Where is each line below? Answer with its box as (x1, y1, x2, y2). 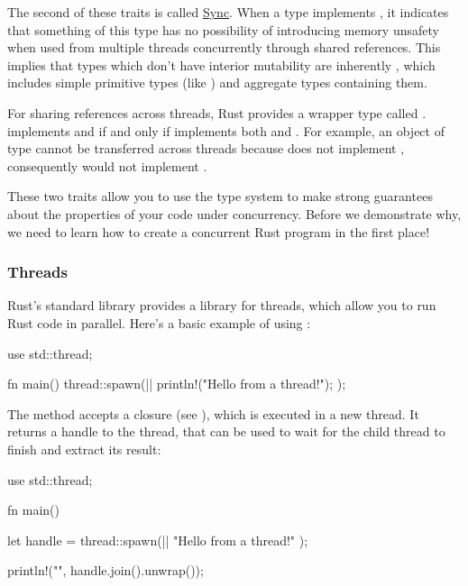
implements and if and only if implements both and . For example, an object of (7, 121, 445, 140)
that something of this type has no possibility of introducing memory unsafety (7, 20, 439, 39)
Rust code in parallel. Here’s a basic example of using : (7, 313, 311, 332)
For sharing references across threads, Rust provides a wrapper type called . (7, 103, 427, 122)
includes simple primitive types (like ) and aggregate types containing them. (7, 73, 427, 92)
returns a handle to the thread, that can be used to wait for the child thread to (7, 422, 445, 441)
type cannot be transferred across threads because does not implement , (7, 139, 405, 158)
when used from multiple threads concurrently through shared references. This (7, 38, 441, 57)
